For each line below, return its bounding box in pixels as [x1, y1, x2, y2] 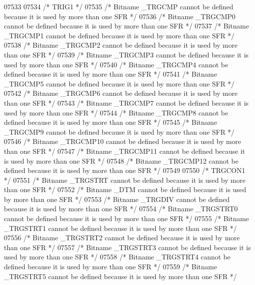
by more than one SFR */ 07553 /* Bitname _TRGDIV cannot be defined [4, 194, 230, 204]
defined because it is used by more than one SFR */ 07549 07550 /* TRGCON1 [4, 165, 245, 175]
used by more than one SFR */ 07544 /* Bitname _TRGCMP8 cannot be [4, 107, 228, 117]
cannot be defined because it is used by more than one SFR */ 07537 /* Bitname [4, 21, 249, 31]
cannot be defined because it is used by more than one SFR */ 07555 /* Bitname [4, 213, 249, 224]
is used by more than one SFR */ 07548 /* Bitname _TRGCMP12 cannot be [4, 155, 239, 166]
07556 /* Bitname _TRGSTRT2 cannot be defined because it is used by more [4, 232, 240, 243]
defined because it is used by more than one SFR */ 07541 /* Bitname [4, 69, 217, 79]
